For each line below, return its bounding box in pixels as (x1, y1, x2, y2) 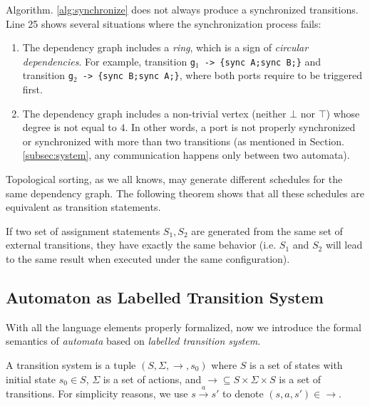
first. (22, 82, 43, 97)
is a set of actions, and (103, 371, 202, 386)
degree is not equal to (22, 120, 117, 135)
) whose (326, 105, 360, 120)
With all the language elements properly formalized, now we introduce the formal (6, 319, 361, 334)
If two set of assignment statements (6, 223, 160, 238)
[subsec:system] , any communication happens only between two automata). (22, 147, 350, 162)
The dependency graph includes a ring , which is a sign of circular (22, 40, 309, 55)
